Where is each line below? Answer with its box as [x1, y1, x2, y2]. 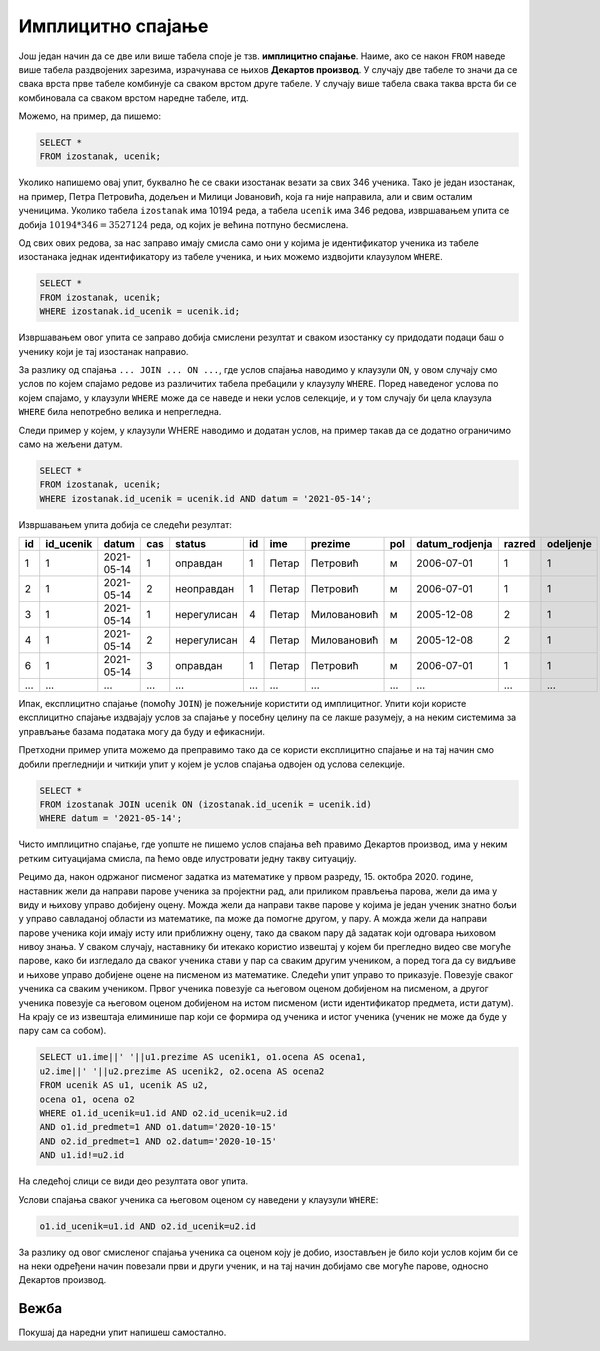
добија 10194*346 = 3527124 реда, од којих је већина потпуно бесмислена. [18, 218, 349, 230]
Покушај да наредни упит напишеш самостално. [18, 1326, 227, 1339]
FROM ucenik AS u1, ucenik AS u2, [39, 1080, 209, 1091]
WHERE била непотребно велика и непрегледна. [18, 406, 222, 418]
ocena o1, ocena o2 [39, 1093, 135, 1105]
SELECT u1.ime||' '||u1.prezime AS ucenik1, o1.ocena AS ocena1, [39, 1051, 367, 1063]
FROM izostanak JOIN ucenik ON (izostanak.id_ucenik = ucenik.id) [39, 798, 372, 810]
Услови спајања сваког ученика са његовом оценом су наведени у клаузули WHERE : [18, 1193, 379, 1205]
